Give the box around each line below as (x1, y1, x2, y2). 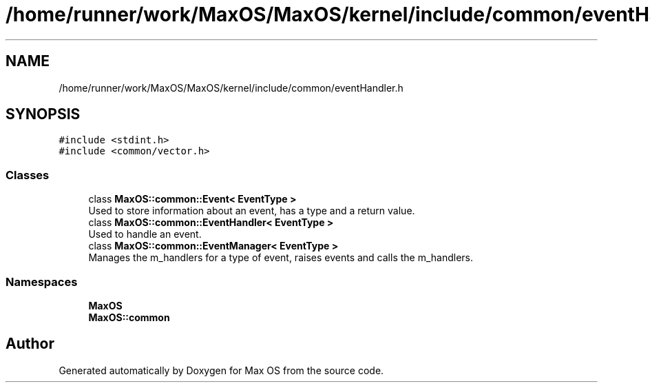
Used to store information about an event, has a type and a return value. (88, 205, 415, 217)
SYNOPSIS (6, 105, 81, 123)
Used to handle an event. (88, 228, 202, 241)
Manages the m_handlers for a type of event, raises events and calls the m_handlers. (88, 252, 474, 264)
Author (6, 335, 54, 353)
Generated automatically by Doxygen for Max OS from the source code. (59, 364, 384, 376)
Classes (6, 167, 50, 182)
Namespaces (6, 274, 78, 289)
